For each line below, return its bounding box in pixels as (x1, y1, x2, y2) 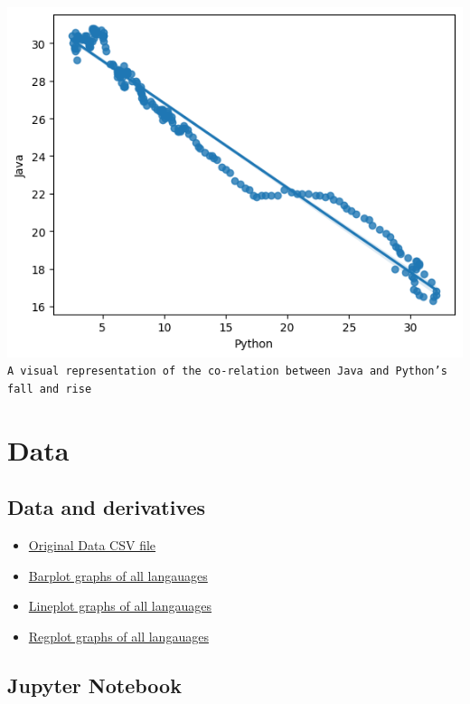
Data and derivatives (7, 493, 206, 521)
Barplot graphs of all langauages (28, 566, 208, 585)
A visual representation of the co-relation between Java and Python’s (7, 365, 447, 378)
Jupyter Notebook (7, 671, 182, 699)
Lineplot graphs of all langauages (28, 596, 212, 615)
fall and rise (7, 382, 92, 395)
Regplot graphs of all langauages (28, 626, 209, 645)
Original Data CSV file (28, 536, 156, 555)
